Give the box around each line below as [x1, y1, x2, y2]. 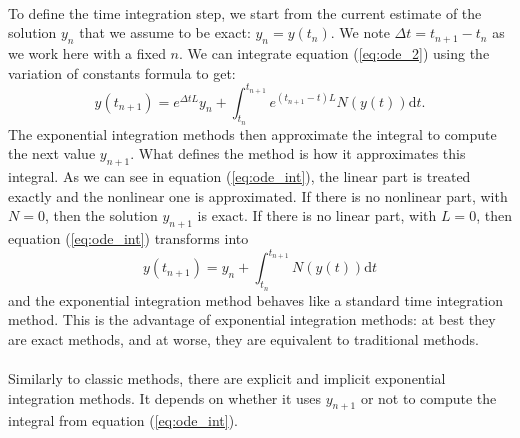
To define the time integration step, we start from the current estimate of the [8, 2, 482, 23]
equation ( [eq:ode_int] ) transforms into [8, 228, 249, 249]
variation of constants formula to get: [8, 62, 236, 83]
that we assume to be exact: [79, 22, 251, 43]
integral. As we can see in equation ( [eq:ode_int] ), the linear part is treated [8, 166, 471, 187]
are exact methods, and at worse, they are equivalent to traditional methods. [8, 328, 479, 349]
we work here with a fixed [8, 42, 166, 63]
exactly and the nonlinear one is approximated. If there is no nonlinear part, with [8, 185, 508, 206]
